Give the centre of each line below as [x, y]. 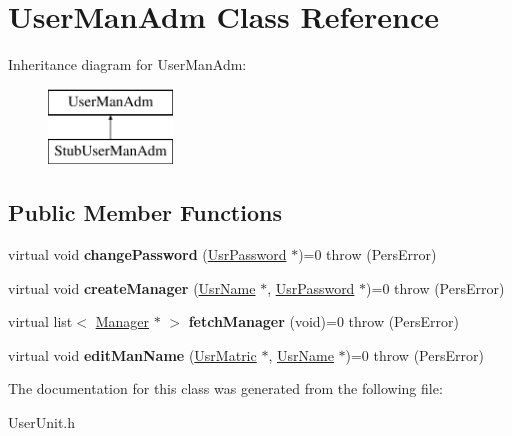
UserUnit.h [42, 422]
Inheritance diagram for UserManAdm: [127, 64]
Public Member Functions [145, 212]
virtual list [40, 321]
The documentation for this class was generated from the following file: [225, 388]
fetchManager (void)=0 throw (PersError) [323, 321]
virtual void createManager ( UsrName [132, 287]
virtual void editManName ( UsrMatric [132, 354]
